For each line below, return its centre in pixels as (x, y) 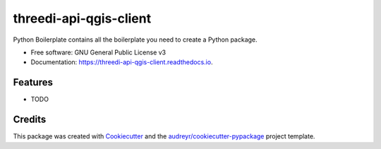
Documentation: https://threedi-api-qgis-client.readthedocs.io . (122, 62)
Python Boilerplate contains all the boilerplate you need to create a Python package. (135, 40)
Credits (30, 120)
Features (33, 82)
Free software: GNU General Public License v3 (98, 52)
